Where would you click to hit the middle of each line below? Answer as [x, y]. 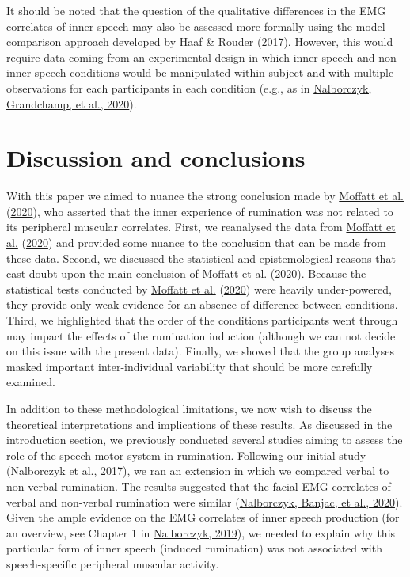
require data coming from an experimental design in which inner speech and [191, 57]
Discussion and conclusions [156, 158]
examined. [31, 382]
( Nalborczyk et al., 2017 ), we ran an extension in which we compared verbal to [198, 471]
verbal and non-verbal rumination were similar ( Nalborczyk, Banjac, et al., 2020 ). [205, 501]
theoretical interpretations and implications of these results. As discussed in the [199, 424]
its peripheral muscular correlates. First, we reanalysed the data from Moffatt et [201, 227]
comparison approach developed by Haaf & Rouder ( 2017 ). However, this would [200, 42]
